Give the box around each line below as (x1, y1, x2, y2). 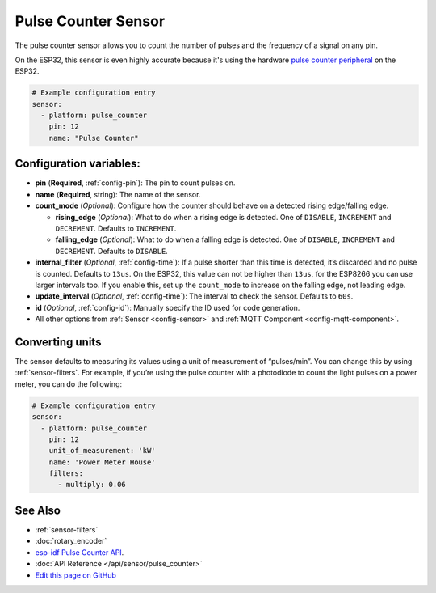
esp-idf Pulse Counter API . (35, 547, 124, 557)
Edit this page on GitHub (35, 570, 117, 580)
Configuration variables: (15, 157, 141, 171)
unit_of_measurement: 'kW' (48, 446, 157, 455)
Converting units (15, 335, 102, 349)
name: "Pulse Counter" (48, 133, 139, 142)
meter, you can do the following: (15, 379, 123, 388)
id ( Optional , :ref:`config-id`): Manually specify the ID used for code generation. (35, 303, 300, 312)
